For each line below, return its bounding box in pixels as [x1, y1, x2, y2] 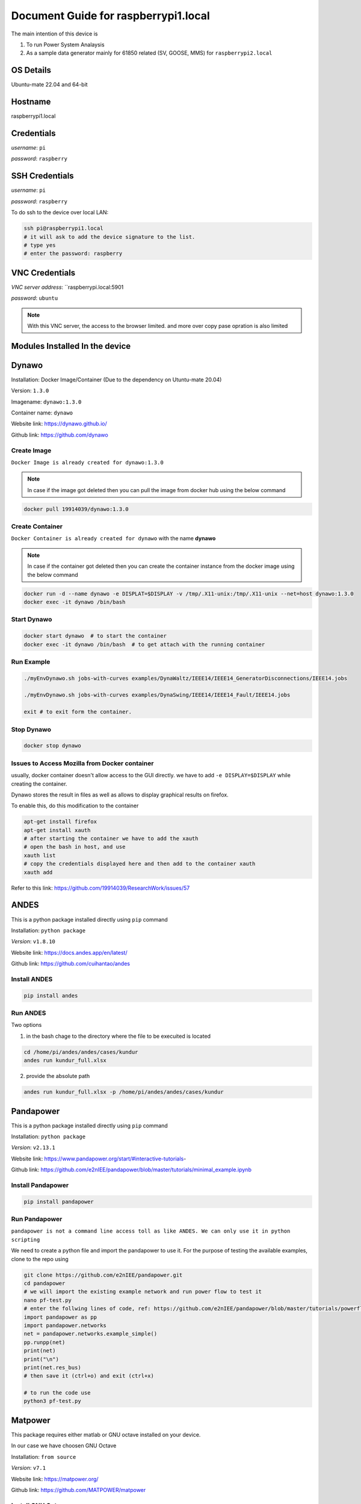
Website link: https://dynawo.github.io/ [11, 420, 108, 427]
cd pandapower [23, 1280, 66, 1287]
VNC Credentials [11, 268, 76, 278]
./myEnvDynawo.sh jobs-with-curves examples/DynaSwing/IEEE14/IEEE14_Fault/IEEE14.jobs [23, 692, 291, 698]
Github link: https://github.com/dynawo [11, 431, 108, 439]
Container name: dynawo [11, 409, 73, 416]
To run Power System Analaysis [26, 41, 105, 48]
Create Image [11, 446, 52, 454]
